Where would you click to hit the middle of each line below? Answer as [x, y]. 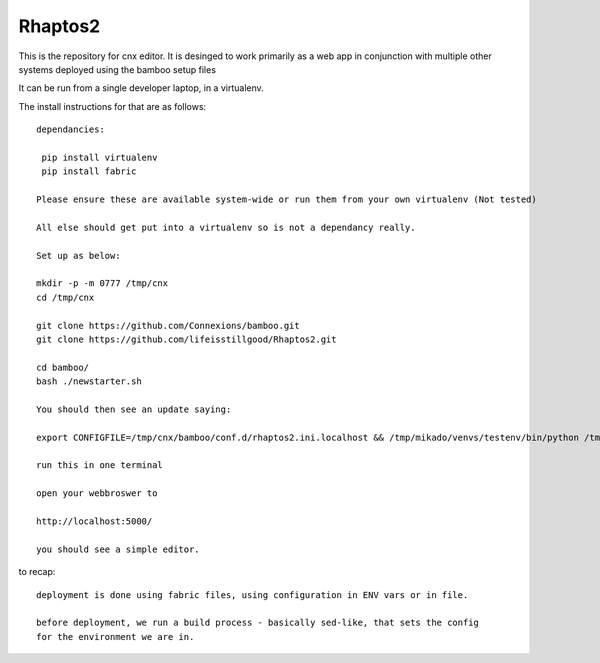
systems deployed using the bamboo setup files [117, 69]
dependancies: [70, 129]
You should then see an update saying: [134, 409]
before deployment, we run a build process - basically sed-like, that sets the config [258, 623]
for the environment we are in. [115, 636]
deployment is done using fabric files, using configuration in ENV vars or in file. [252, 594]
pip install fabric [89, 171]
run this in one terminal [100, 465]
